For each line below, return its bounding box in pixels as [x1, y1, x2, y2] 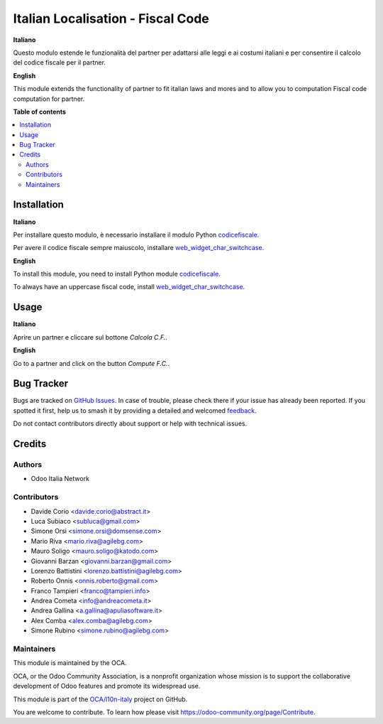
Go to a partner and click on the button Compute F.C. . [13, 359, 170, 367]
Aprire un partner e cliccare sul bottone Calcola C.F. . [13, 333, 168, 341]
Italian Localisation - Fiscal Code [13, 11, 209, 26]
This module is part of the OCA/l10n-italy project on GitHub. [13, 695, 188, 703]
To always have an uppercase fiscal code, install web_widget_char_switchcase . [13, 283, 245, 291]
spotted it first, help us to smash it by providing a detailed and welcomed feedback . [13, 406, 257, 415]
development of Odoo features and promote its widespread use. [13, 682, 201, 691]
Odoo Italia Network [30, 475, 90, 483]
